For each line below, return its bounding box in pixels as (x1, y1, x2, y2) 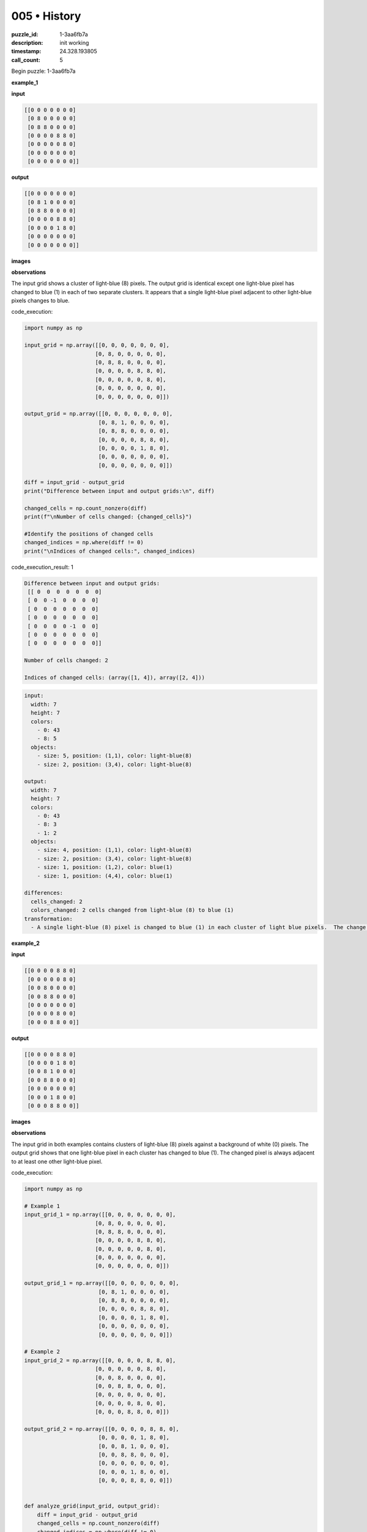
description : (11, 39, 43, 46)
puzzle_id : (11, 31, 39, 38)
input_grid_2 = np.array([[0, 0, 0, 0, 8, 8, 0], (24, 1357, 176, 1363)
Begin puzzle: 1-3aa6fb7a (11, 67, 76, 75)
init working (59, 39, 89, 46)
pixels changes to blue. (11, 297, 70, 305)
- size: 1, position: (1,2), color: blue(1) (37, 864, 173, 871)
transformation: (24, 915, 73, 922)
